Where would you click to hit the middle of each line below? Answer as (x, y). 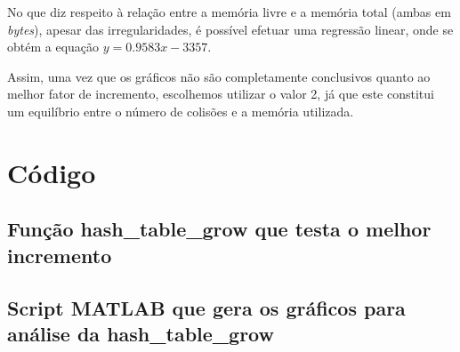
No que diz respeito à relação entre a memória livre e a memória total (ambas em (229, 12)
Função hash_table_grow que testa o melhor (219, 229)
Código (52, 172)
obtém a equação (53, 47)
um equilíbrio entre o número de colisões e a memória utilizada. (181, 111)
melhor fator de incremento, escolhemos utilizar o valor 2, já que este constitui (221, 94)
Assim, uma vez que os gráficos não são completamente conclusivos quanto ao (219, 76)
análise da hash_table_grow (141, 333)
